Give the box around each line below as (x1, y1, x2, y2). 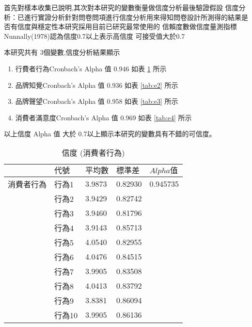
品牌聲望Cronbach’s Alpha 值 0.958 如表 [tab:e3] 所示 (15, 96, 178, 106)
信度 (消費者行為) (62, 147, 125, 158)
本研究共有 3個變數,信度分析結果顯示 (4, 47, 120, 57)
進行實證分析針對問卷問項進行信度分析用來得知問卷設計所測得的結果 (24, 12, 241, 22)
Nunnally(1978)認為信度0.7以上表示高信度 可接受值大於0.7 (4, 31, 185, 41)
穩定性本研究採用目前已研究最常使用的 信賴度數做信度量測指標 (37, 21, 237, 32)
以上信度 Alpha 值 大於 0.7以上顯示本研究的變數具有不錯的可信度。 (4, 129, 216, 139)
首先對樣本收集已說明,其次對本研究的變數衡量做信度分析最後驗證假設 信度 (4, 2, 239, 12)
